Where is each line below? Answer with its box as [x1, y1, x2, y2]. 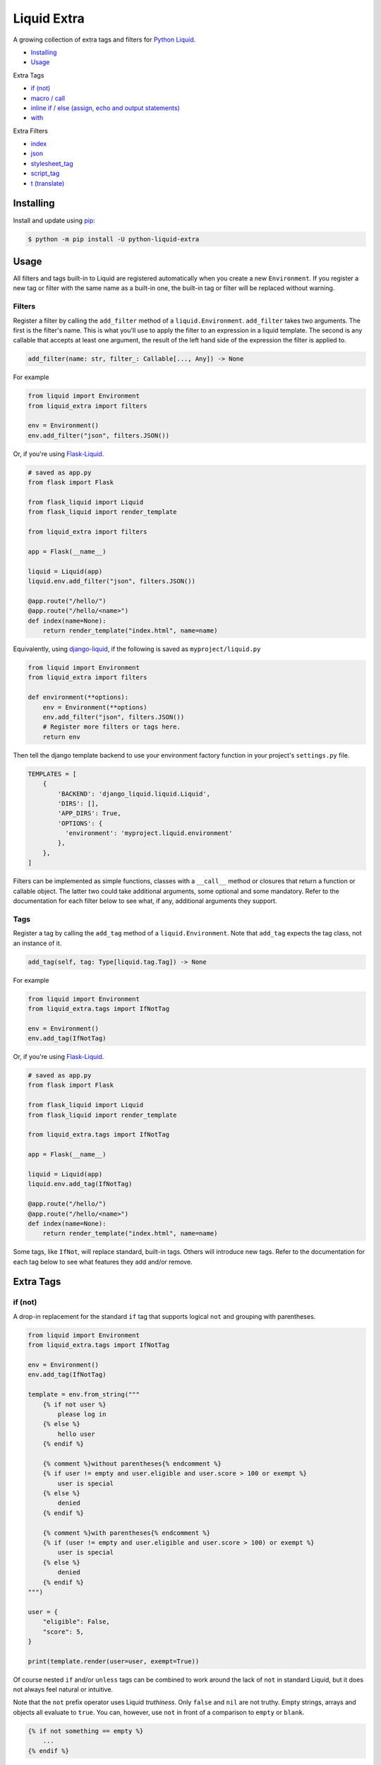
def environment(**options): [28, 693, 129, 702]
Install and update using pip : [13, 216, 95, 225]
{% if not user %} [42, 1400, 107, 1408]
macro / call [30, 94, 66, 102]
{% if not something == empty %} [28, 1727, 144, 1735]
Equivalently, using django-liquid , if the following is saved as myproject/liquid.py [13, 645, 261, 653]
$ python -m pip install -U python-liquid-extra [28, 235, 200, 243]
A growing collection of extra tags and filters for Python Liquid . [13, 35, 196, 44]
